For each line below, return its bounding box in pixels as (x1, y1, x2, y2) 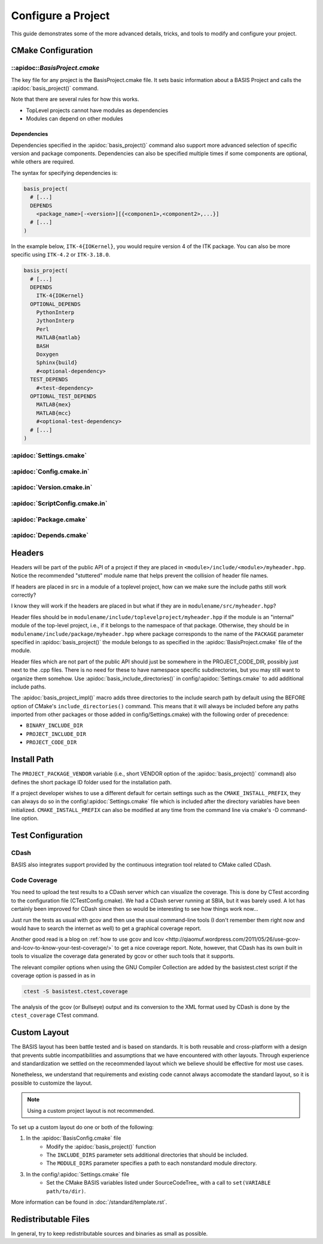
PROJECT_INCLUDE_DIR (26, 730, 87, 737)
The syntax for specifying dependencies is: (11, 169, 118, 176)
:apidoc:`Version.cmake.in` (11, 483, 93, 491)
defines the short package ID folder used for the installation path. (11, 778, 172, 786)
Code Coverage (11, 876, 58, 884)
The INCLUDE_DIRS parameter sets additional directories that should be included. (46, 1151, 248, 1159)
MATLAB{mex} (36, 401, 72, 408)
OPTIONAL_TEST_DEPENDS (30, 392, 97, 400)
